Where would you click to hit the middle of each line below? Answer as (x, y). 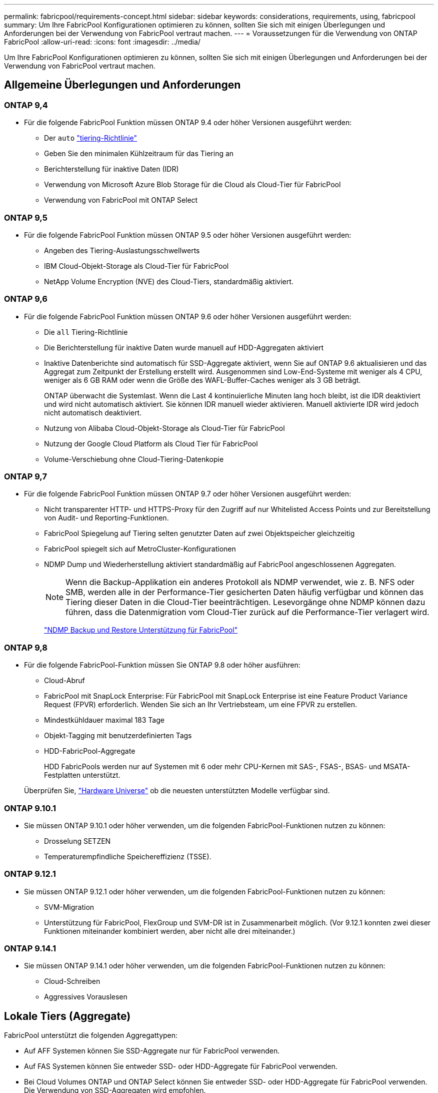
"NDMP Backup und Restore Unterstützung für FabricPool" (141, 630)
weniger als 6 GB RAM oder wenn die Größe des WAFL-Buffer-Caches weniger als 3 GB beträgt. (202, 380)
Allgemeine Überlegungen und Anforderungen (122, 85)
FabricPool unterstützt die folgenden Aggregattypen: (91, 1035)
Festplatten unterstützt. (82, 775)
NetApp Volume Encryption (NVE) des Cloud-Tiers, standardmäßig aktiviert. (169, 281)
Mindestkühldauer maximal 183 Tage (104, 720)
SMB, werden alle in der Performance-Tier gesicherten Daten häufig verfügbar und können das (245, 592)
